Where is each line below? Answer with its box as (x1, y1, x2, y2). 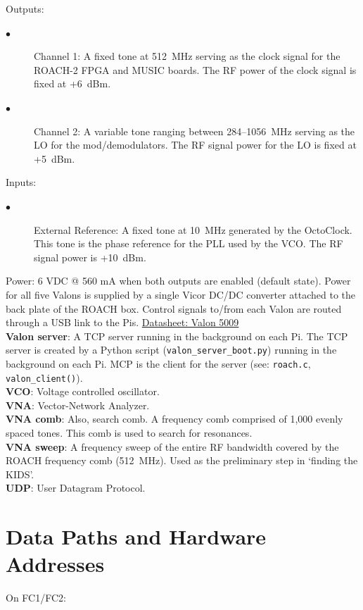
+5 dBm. (34, 151, 75, 166)
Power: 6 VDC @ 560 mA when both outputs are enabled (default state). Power (6, 273, 351, 288)
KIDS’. (6, 466, 34, 481)
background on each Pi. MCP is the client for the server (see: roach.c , (6, 356, 311, 371)
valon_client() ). (6, 370, 83, 385)
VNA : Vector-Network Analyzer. (6, 397, 150, 412)
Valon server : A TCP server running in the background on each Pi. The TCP (6, 328, 348, 343)
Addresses (6, 549, 105, 578)
